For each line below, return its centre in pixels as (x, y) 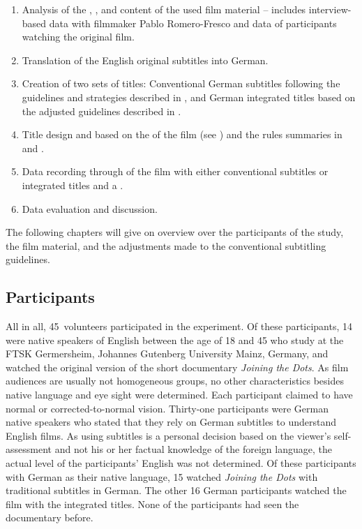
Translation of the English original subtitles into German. (145, 60)
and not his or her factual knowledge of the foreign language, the (193, 449)
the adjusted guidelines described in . (101, 111)
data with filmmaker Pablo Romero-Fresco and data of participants (193, 23)
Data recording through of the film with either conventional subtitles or (175, 171)
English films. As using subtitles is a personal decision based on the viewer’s (168, 435)
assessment (29, 449)
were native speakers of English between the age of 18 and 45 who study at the (175, 340)
